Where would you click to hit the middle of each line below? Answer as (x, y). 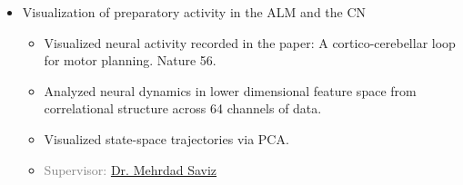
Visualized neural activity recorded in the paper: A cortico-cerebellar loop (250, 42)
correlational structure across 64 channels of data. (183, 108)
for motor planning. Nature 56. (130, 60)
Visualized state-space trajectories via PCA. (166, 138)
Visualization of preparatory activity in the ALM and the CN (194, 12)
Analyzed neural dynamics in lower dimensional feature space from (230, 90)
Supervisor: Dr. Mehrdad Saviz (131, 169)
